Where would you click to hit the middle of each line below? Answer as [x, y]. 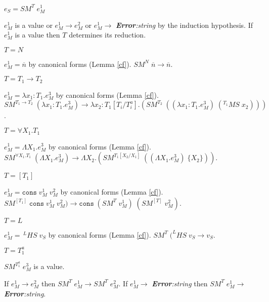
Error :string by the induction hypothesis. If [184, 25]
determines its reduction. [107, 35]
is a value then [37, 35]
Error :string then [180, 283]
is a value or [34, 25]
